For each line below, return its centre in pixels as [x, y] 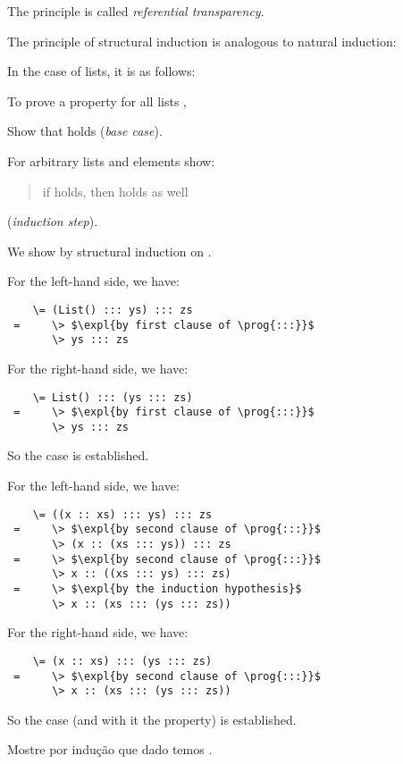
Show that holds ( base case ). [85, 131]
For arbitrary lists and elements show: [111, 160]
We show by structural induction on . [109, 251]
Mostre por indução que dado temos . [110, 749]
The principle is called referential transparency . [136, 11]
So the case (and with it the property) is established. [152, 719]
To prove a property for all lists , [97, 101]
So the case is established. [78, 455]
